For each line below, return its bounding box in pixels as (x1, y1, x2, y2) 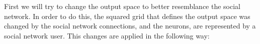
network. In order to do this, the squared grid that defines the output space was (4, 10, 250, 21)
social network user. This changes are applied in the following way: (4, 30, 210, 40)
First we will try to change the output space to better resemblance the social (4, 1, 240, 11)
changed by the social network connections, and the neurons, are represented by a (4, 20, 256, 31)
